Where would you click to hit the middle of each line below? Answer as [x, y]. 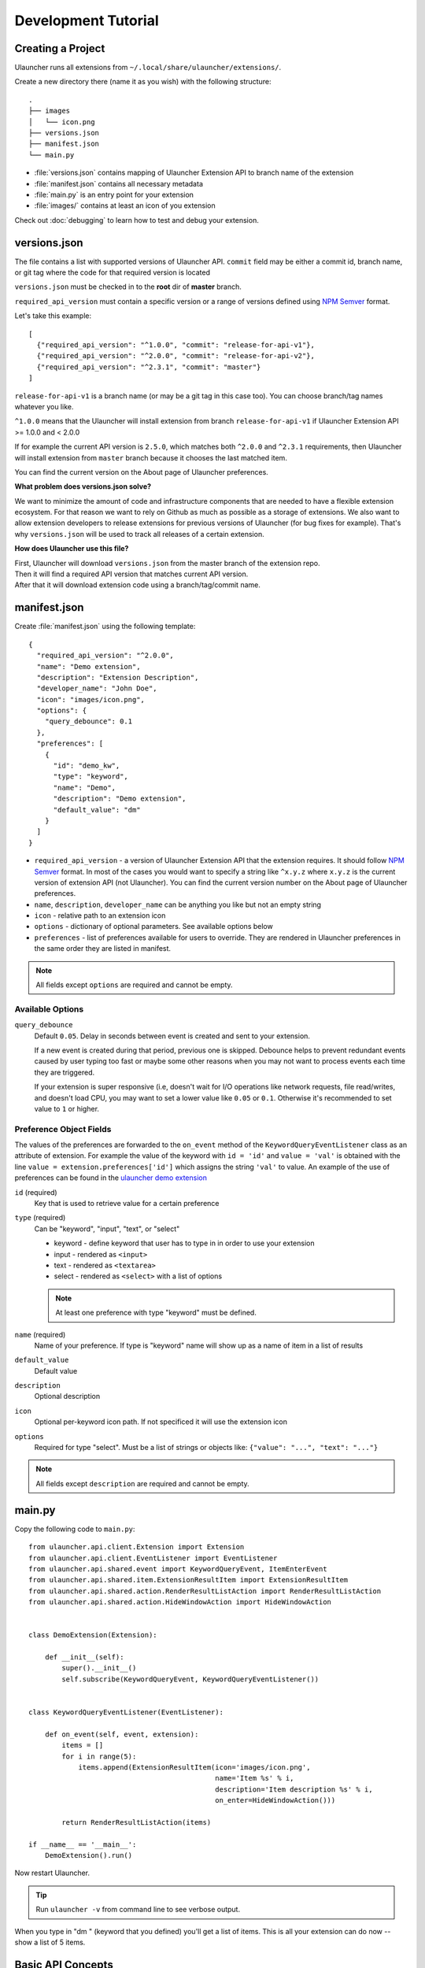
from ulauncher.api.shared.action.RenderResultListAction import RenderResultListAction [205, 1591]
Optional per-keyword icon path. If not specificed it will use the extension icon [161, 1422]
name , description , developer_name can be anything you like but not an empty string [178, 904]
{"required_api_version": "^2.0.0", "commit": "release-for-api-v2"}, [176, 356]
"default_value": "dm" [97, 810]
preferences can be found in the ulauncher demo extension [111, 1178]
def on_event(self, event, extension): [122, 1734]
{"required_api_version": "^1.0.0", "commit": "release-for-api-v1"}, [176, 345]
